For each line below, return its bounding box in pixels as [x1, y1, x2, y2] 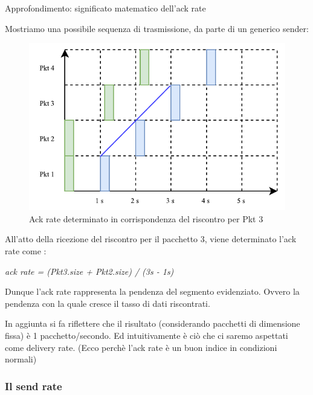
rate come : [5, 245, 47, 257]
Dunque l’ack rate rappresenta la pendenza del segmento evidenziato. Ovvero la [5, 285, 300, 298]
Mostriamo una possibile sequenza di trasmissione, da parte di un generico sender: [5, 22, 309, 34]
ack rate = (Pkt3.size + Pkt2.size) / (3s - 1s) [5, 265, 174, 277]
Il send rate [5, 378, 62, 393]
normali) [5, 353, 37, 365]
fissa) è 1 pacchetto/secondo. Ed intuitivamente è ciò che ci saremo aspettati [5, 329, 288, 341]
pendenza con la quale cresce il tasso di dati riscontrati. [5, 297, 210, 309]
